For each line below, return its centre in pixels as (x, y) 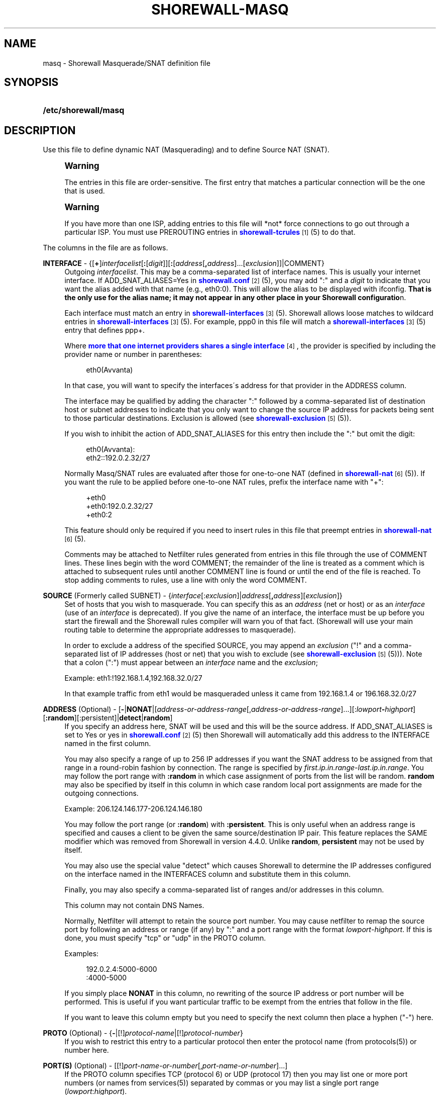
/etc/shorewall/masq (84, 110)
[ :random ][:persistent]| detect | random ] (108, 718)
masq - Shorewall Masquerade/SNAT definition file (127, 63)
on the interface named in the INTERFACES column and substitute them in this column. (207, 874)
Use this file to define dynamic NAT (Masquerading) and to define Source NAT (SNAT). (186, 150)
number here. (87, 1050)
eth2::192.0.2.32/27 (118, 458)
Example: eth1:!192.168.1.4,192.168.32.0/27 (133, 678)
